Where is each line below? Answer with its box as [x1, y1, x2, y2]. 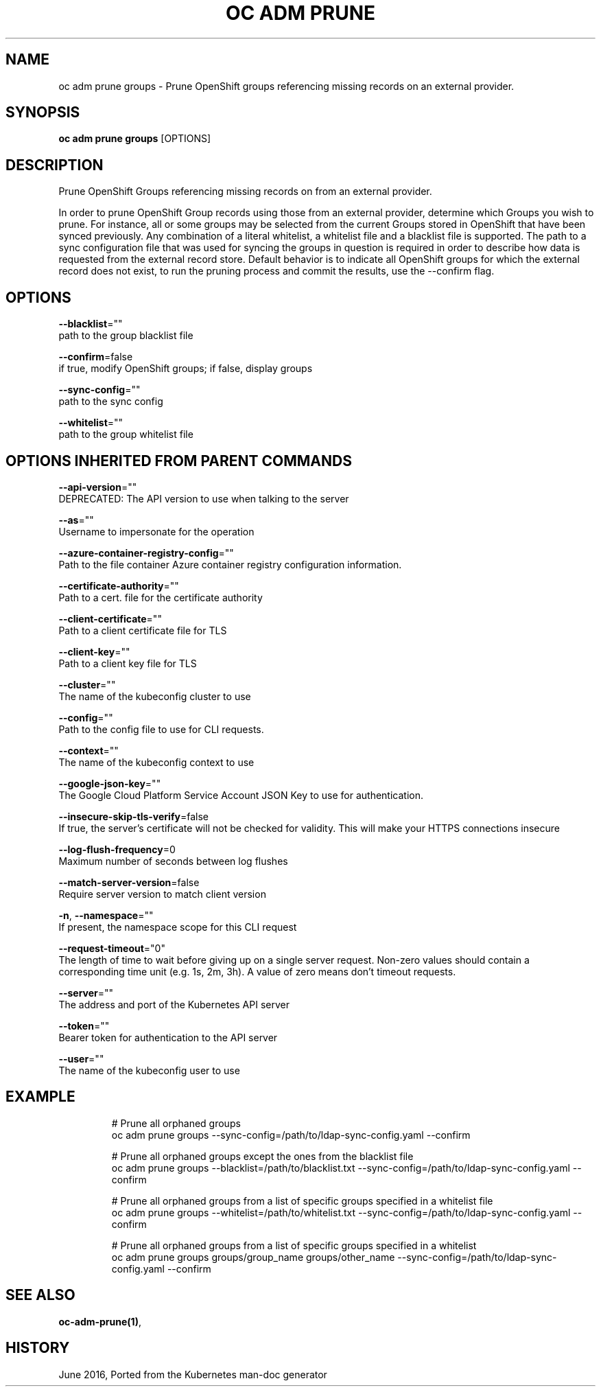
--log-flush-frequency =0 [58, 843, 176, 855]
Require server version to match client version [58, 888, 266, 900]
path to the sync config [58, 395, 163, 408]
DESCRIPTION [5, 156, 104, 174]
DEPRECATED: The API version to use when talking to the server [58, 492, 349, 504]
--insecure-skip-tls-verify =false [58, 810, 209, 822]
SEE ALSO [5, 1286, 75, 1304]
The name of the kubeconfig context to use [58, 756, 255, 768]
